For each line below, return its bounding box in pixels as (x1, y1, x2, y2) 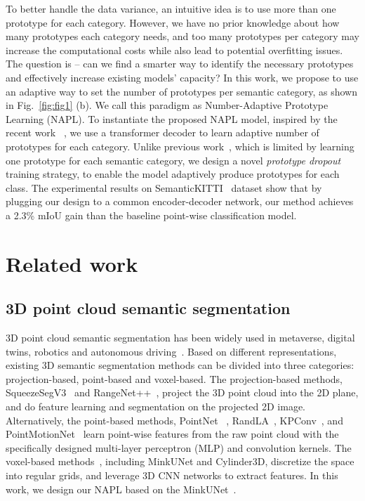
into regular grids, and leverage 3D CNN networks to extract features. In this (6, 468, 338, 483)
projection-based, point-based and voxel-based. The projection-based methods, (6, 371, 343, 386)
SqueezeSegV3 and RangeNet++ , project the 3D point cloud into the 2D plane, (6, 385, 359, 400)
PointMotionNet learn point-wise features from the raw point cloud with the (6, 427, 339, 441)
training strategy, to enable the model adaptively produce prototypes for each (6, 167, 340, 181)
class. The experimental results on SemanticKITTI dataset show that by (6, 180, 322, 195)
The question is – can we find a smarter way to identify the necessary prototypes (6, 56, 354, 71)
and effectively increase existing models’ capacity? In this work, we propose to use (6, 70, 359, 84)
